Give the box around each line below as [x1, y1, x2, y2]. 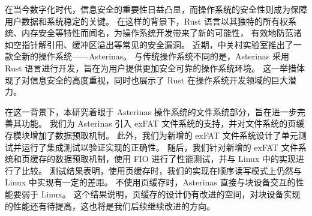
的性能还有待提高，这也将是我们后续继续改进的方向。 [5, 199, 215, 212]
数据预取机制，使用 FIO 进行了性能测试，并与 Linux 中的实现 [55, 152, 296, 165]
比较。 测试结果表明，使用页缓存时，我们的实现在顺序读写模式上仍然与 [21, 164, 302, 176]
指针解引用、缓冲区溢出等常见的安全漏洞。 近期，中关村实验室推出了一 [21, 38, 302, 50]
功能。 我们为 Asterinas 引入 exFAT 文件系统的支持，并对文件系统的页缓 [21, 117, 305, 130]
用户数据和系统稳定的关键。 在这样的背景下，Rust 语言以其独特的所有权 [5, 14, 288, 27]
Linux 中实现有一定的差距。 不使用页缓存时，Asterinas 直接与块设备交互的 [5, 176, 296, 188]
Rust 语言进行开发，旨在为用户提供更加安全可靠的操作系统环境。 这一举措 [5, 61, 296, 74]
